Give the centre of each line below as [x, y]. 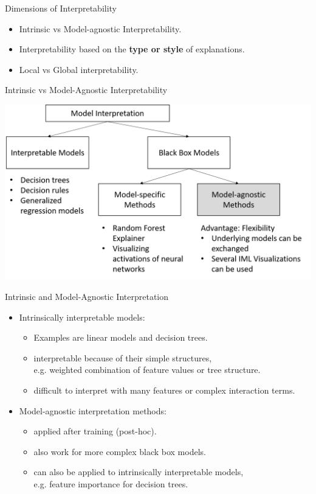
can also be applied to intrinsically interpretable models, [139, 472]
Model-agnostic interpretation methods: [93, 410]
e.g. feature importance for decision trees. [111, 483]
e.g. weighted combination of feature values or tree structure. [147, 370]
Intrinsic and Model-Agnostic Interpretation [87, 296]
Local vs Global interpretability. [79, 69]
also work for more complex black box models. [120, 451]
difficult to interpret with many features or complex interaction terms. [164, 390]
